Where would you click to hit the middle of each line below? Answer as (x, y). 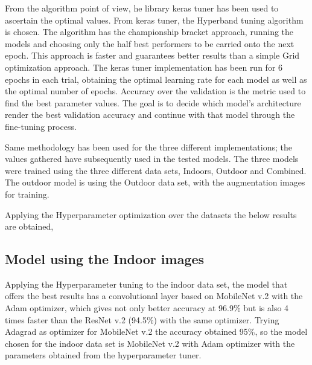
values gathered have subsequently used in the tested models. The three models (152, 159)
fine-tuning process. (41, 126)
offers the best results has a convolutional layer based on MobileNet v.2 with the (154, 296)
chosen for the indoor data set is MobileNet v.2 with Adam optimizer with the (150, 343)
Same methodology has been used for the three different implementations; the (148, 147)
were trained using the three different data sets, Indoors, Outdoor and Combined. (156, 170)
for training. (27, 194)
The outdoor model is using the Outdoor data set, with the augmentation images (155, 182)
